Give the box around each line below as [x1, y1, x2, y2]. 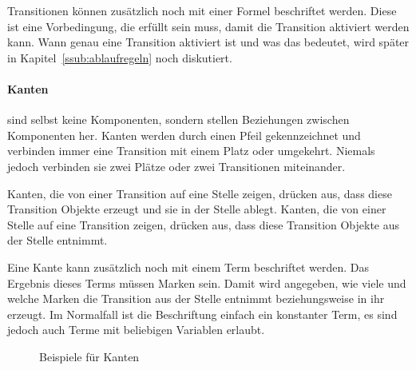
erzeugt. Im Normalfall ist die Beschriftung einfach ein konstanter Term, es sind [7, 305, 398, 322]
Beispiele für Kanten [39, 348, 140, 364]
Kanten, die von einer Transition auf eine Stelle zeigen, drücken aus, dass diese [7, 185, 392, 201]
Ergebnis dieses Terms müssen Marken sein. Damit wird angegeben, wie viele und [7, 274, 406, 291]
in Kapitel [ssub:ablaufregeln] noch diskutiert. [7, 49, 232, 66]
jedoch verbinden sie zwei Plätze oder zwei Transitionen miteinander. [7, 157, 346, 174]
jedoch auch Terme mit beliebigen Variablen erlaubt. [7, 321, 265, 338]
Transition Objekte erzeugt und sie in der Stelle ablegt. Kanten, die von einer [7, 201, 386, 217]
